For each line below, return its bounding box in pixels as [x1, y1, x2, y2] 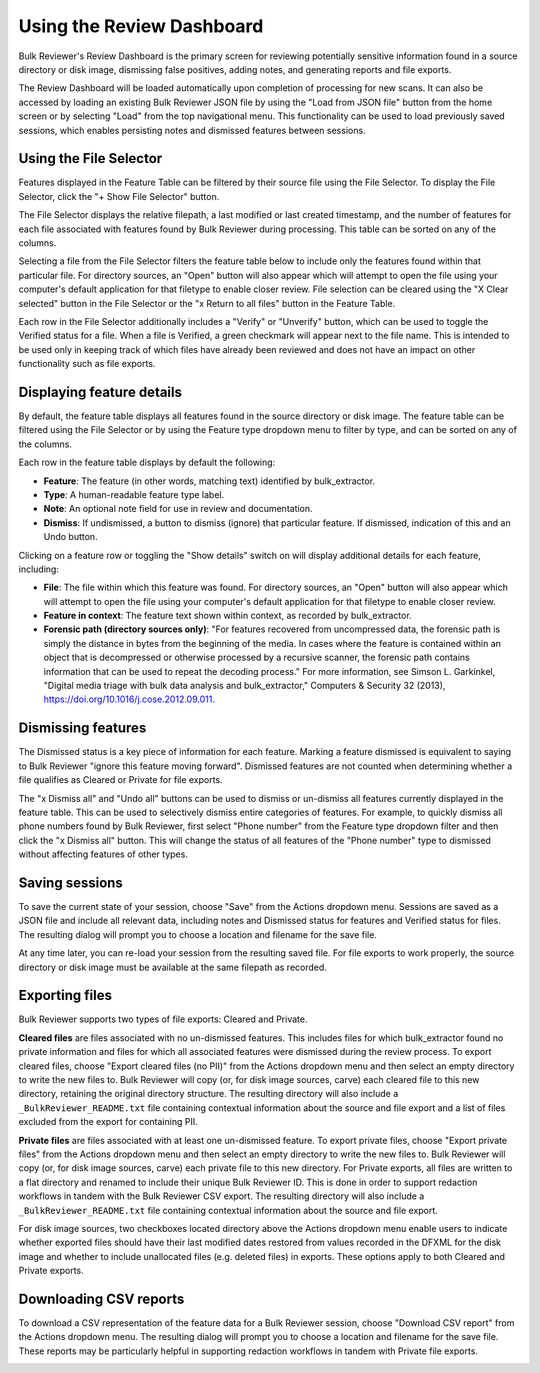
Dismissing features [18, 720, 147, 737]
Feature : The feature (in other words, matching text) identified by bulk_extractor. [43, 475, 375, 487]
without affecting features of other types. [18, 848, 189, 860]
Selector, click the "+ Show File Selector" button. [18, 190, 220, 202]
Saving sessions [18, 874, 124, 891]
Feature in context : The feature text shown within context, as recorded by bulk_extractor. [43, 610, 412, 622]
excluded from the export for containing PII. [18, 1116, 199, 1128]
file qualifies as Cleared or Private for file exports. [18, 774, 224, 786]
